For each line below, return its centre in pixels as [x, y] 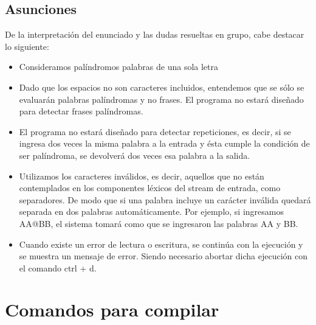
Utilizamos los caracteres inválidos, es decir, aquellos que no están [142, 176]
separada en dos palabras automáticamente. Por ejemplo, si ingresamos [151, 211]
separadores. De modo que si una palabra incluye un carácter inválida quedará [165, 199]
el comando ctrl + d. [58, 267]
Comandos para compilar [112, 309]
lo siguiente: [27, 46]
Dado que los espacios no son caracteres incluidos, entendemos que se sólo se [162, 87]
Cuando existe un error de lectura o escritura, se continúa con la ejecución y [161, 244]
